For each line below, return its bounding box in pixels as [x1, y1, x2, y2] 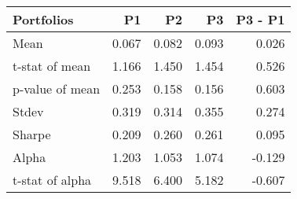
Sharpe [13, 125, 51, 143]
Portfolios [13, 10, 74, 28]
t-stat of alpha [13, 171, 92, 189]
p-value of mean [13, 79, 101, 98]
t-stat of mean [13, 57, 91, 75]
